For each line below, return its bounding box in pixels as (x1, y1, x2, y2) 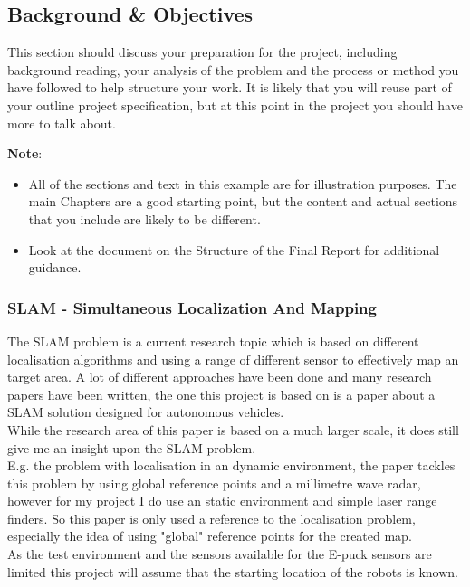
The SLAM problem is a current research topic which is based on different (7, 331, 419, 350)
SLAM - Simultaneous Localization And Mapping (7, 296, 377, 318)
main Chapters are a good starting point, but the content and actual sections (28, 192, 458, 211)
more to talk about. (7, 113, 116, 132)
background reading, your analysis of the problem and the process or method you (7, 60, 459, 79)
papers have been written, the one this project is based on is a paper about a (7, 384, 436, 403)
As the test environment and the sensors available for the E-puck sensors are (7, 544, 432, 563)
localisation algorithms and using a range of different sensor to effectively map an (7, 349, 459, 368)
